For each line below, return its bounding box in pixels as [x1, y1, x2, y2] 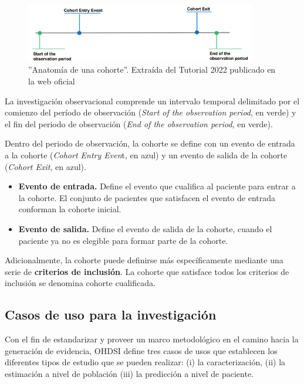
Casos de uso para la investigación [5, 305, 217, 324]
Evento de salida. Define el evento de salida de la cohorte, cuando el [18, 223, 272, 235]
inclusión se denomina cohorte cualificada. [5, 277, 156, 289]
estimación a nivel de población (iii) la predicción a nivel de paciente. [5, 367, 254, 379]
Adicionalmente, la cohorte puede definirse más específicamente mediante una [5, 254, 283, 266]
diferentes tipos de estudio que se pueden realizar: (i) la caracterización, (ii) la [5, 356, 286, 368]
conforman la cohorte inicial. [18, 203, 121, 215]
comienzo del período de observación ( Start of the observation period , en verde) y [5, 106, 296, 118]
